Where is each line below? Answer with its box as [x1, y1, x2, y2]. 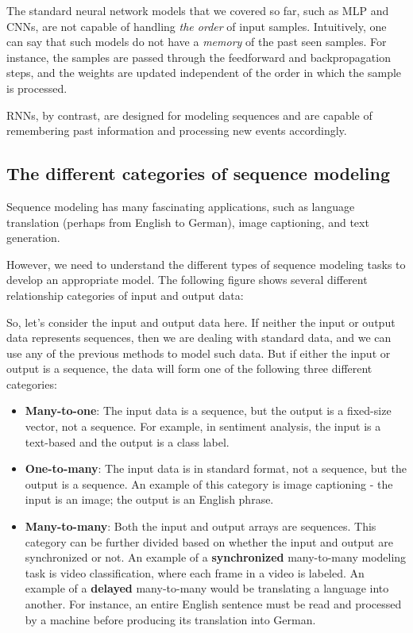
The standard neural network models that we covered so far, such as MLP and [6, 2, 389, 18]
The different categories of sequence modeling [6, 161, 390, 186]
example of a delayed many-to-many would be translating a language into [25, 580, 389, 597]
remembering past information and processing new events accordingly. [6, 122, 347, 139]
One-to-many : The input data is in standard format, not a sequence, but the [25, 460, 407, 477]
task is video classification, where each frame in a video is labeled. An [25, 564, 365, 581]
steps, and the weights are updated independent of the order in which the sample [6, 64, 402, 81]
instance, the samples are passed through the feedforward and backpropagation [6, 48, 391, 65]
